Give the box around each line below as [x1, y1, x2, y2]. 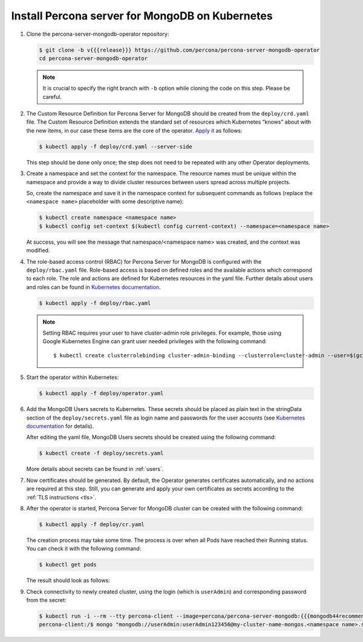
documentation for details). [26, 422, 94, 430]
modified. [26, 247, 50, 254]
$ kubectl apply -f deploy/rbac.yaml [39, 299, 151, 306]
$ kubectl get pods [39, 561, 97, 568]
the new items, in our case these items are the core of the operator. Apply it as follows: [26, 127, 243, 134]
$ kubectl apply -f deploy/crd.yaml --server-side [39, 143, 193, 150]
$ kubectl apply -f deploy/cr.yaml [39, 521, 145, 527]
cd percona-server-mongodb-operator [39, 55, 148, 62]
